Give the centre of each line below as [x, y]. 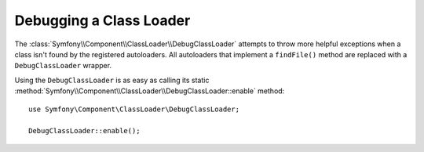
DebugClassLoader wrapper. [63, 66]
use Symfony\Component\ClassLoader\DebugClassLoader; [134, 109]
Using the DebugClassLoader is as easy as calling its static [112, 80]
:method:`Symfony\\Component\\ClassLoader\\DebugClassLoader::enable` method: [150, 91]
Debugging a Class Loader [102, 20]
